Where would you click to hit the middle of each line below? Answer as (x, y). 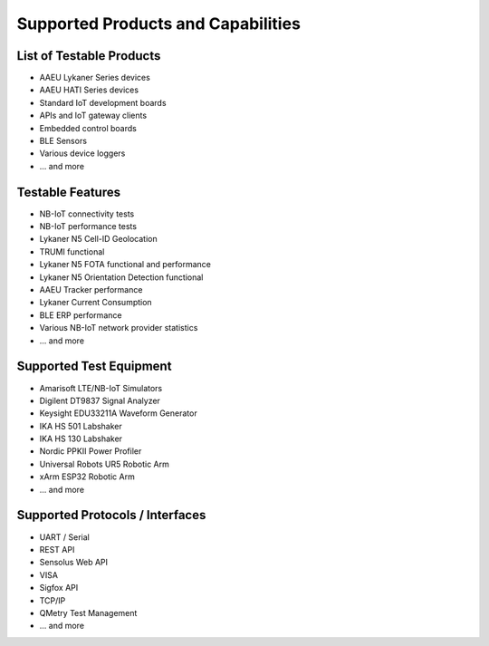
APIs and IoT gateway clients (93, 116)
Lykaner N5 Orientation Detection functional (121, 277)
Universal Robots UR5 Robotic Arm (104, 464)
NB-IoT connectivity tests (87, 214)
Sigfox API (59, 588)
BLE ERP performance (81, 315)
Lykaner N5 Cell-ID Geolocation (98, 239)
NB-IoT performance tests (88, 227)
